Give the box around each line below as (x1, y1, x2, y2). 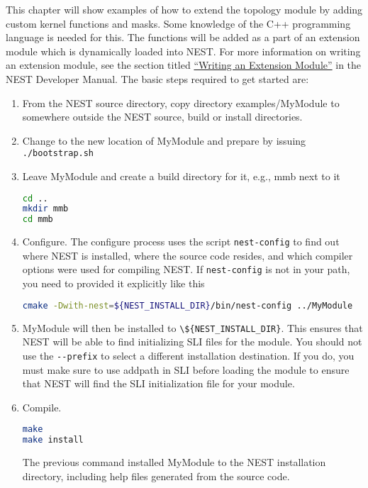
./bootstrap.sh (22, 148, 94, 159)
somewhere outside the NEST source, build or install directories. (22, 109, 303, 124)
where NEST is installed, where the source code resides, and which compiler (22, 248, 353, 262)
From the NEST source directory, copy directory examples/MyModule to (22, 95, 340, 110)
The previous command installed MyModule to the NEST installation (22, 455, 326, 470)
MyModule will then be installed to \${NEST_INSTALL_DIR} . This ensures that (22, 320, 363, 335)
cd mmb (22, 214, 53, 225)
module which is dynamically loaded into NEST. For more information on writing (6, 43, 361, 58)
